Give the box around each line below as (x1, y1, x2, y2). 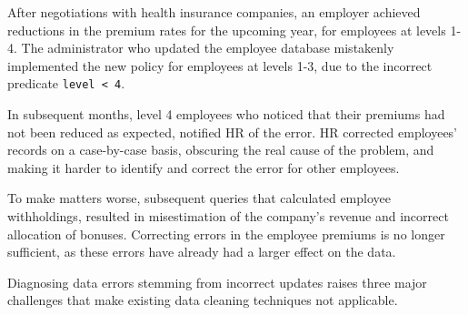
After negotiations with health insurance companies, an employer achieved (7, 3, 421, 21)
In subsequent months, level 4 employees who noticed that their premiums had (7, 105, 445, 124)
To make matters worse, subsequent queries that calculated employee (7, 188, 391, 208)
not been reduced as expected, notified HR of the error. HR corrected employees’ (7, 122, 458, 141)
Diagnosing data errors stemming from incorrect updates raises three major (7, 272, 427, 291)
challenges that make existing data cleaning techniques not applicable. (7, 290, 398, 310)
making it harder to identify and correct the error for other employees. (7, 157, 400, 177)
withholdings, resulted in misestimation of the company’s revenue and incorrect (7, 207, 449, 225)
